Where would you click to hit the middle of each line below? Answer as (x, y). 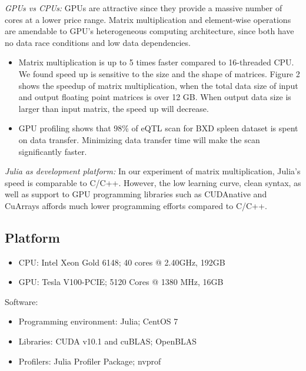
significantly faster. (53, 151)
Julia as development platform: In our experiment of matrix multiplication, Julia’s (153, 171)
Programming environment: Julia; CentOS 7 (98, 321)
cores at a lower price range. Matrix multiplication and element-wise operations (148, 19)
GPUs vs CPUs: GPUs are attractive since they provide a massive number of (144, 8)
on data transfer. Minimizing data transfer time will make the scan (139, 139)
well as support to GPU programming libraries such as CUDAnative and (136, 194)
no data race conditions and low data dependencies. (98, 42)
